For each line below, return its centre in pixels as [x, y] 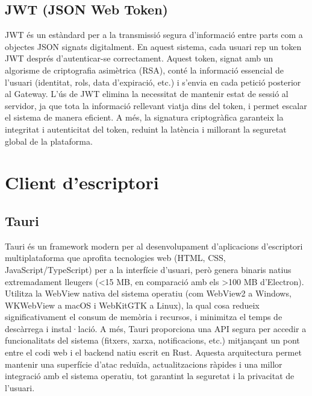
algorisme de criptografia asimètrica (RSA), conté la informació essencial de [145, 70]
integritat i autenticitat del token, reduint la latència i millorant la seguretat [146, 129]
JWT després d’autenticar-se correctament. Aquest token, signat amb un [139, 58]
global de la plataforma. [49, 141]
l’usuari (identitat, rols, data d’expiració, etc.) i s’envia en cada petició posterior [153, 82]
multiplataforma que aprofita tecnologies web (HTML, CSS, [115, 258]
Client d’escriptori [82, 182]
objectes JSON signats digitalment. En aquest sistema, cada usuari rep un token [153, 46]
